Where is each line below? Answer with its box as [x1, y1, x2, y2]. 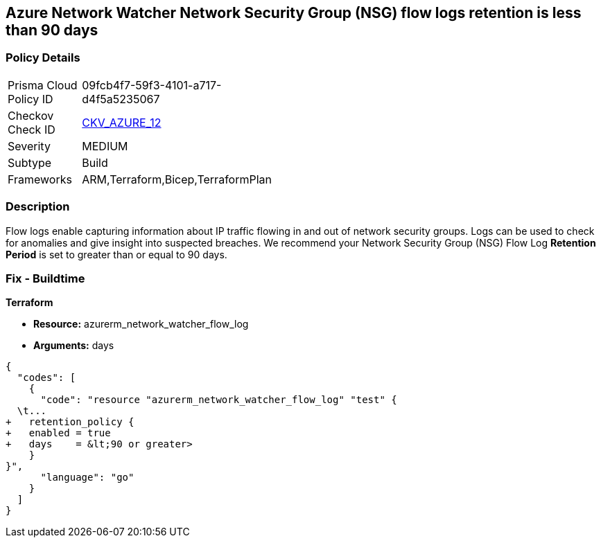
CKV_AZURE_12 [82, 115, 162, 130]
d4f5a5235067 [82, 91, 160, 106]
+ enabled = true [6, 427, 111, 439]
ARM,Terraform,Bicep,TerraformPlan [82, 172, 272, 186]
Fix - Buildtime [6, 271, 85, 285]
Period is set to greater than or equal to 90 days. [6, 248, 227, 260]
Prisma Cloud [8, 78, 78, 92]
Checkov [8, 108, 54, 123]
